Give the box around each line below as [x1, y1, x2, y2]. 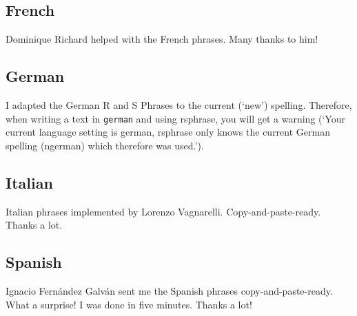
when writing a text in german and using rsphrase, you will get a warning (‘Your [6, 111, 345, 125]
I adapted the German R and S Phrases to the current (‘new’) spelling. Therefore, [6, 98, 352, 112]
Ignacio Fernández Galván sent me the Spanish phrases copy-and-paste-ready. [6, 284, 333, 298]
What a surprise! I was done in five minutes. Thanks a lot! [6, 297, 252, 311]
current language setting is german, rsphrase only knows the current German [6, 125, 330, 139]
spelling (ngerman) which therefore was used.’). [6, 138, 204, 152]
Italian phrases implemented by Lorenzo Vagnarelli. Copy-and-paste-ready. [6, 204, 321, 218]
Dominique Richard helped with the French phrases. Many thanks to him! [6, 32, 318, 46]
